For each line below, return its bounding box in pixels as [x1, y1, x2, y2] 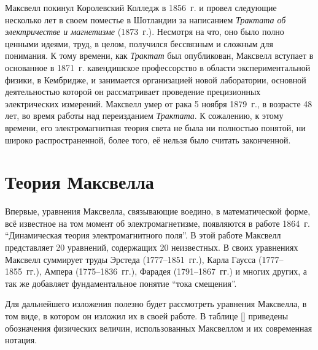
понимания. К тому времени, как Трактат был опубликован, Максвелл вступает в [5, 49, 314, 62]
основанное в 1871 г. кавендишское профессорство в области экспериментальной [5, 61, 311, 74]
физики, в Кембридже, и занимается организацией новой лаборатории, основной [5, 73, 306, 86]
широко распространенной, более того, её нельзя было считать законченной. [5, 133, 291, 146]
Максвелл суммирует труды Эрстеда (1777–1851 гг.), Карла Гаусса [5, 253, 256, 265]
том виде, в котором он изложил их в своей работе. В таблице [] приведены [5, 310, 289, 322]
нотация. [5, 333, 37, 346]
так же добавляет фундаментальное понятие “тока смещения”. [5, 276, 237, 289]
